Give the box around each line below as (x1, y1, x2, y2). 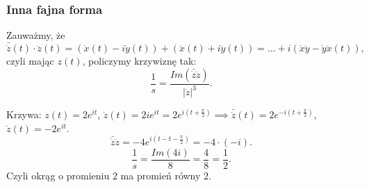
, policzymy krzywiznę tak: (82, 54, 197, 68)
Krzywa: (6, 107, 42, 122)
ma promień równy (120, 168, 201, 182)
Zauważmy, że (6, 28, 65, 42)
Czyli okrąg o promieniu (6, 168, 110, 182)
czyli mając (6, 54, 54, 68)
